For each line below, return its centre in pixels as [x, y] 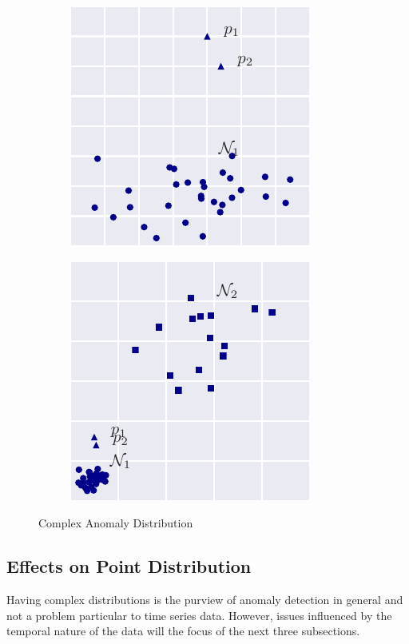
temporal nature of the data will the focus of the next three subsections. [183, 631]
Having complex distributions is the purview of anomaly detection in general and [205, 599]
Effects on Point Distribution [129, 566]
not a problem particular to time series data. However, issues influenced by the [199, 615]
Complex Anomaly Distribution [116, 523]
